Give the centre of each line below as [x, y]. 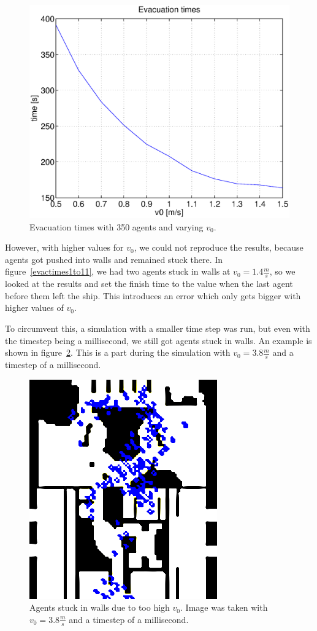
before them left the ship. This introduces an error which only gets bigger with [153, 295]
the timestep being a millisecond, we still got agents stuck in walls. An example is [158, 340]
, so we [282, 271]
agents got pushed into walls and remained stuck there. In [114, 259]
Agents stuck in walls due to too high [100, 607]
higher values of [34, 308]
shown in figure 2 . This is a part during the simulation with [118, 352]
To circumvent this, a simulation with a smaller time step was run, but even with [158, 328]
